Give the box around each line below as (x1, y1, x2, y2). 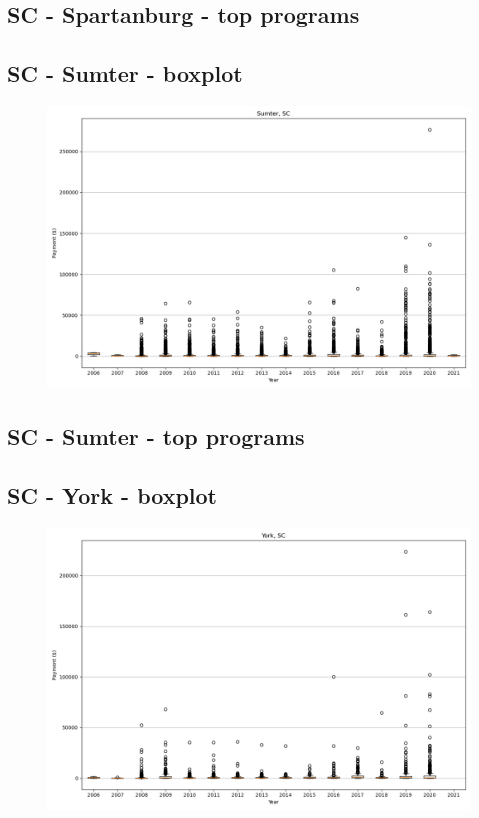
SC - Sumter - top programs (7, 421, 305, 452)
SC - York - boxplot (7, 480, 217, 511)
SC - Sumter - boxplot (7, 58, 243, 89)
